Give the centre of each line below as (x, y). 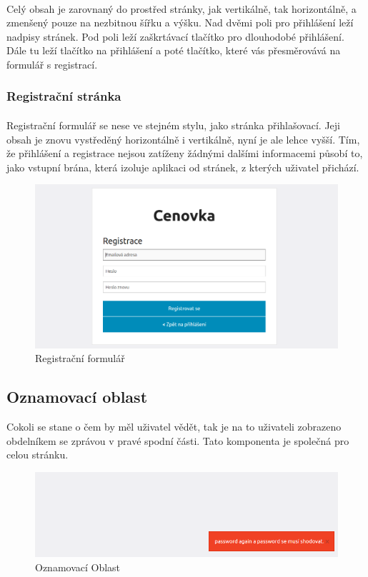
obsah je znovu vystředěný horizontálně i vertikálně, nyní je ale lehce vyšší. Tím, (183, 139)
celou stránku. (38, 455)
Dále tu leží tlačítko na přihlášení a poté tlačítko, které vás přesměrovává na (174, 50)
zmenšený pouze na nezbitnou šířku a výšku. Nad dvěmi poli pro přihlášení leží (180, 22)
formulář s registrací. (52, 64)
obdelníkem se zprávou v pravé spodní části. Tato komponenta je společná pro (178, 440)
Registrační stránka (64, 96)
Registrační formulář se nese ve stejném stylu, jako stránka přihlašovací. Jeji (173, 125)
